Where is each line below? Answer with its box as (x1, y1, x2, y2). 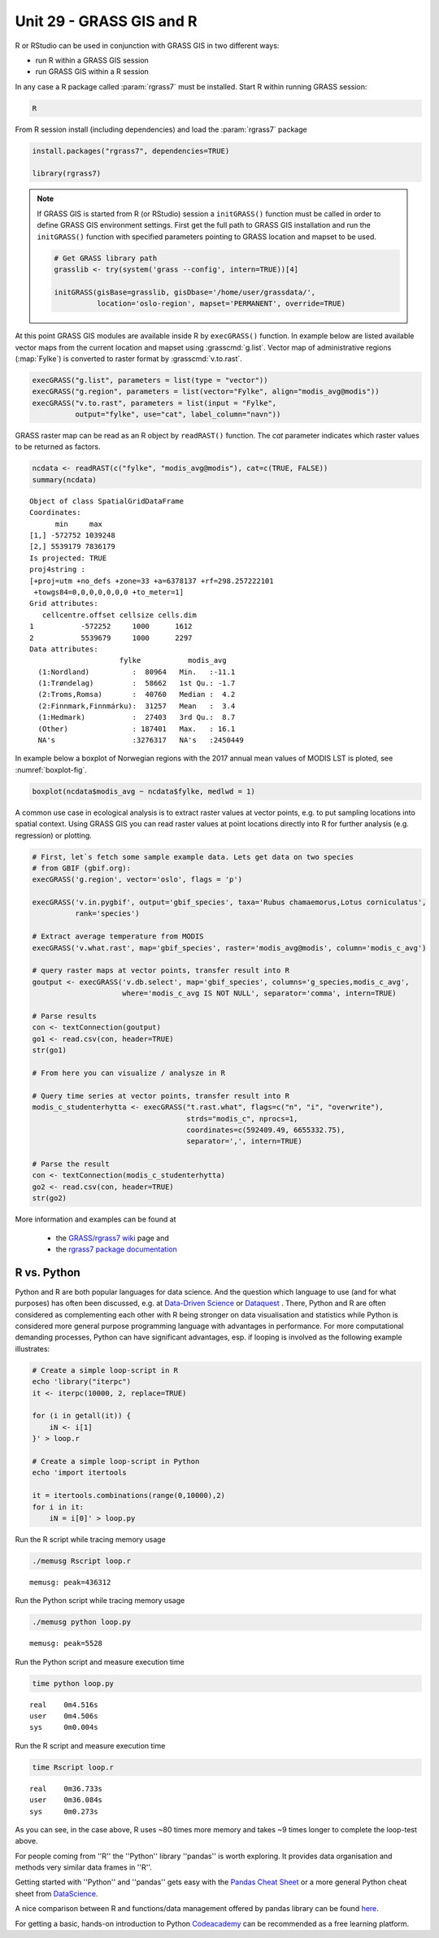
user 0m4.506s (29, 1712, 98, 1720)
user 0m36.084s (29, 1796, 103, 1805)
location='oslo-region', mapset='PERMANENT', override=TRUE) (96, 299, 346, 308)
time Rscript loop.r (32, 1762, 114, 1772)
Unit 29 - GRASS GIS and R (15, 12, 198, 30)
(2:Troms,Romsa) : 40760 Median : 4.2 (37, 690, 236, 699)
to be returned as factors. (15, 442, 101, 451)
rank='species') (74, 909, 140, 918)
